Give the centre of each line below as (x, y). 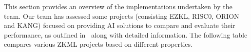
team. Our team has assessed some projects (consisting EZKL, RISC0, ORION (122, 16)
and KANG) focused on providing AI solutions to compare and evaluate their (120, 25)
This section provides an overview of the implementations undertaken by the (118, 6)
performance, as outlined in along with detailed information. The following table (126, 34)
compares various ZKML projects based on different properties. (98, 44)
